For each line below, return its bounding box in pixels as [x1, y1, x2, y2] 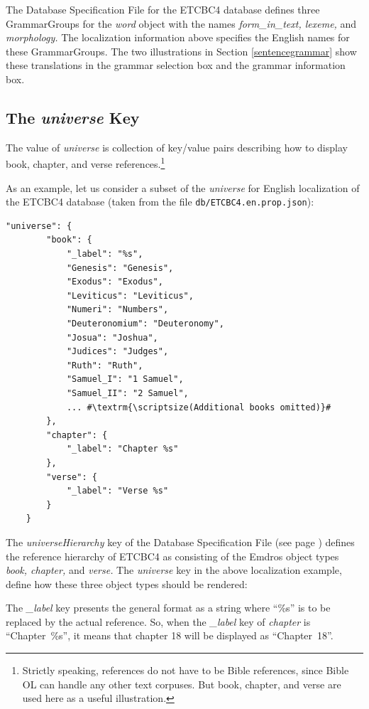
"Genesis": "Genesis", [66, 262, 174, 273]
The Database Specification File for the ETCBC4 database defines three [6, 2, 320, 16]
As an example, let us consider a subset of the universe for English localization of [6, 180, 360, 195]
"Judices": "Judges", [66, 346, 169, 357]
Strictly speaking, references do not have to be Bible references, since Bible [22, 663, 349, 678]
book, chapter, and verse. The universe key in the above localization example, [6, 563, 342, 577]
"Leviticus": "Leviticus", [66, 290, 194, 301]
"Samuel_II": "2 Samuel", [66, 388, 189, 398]
